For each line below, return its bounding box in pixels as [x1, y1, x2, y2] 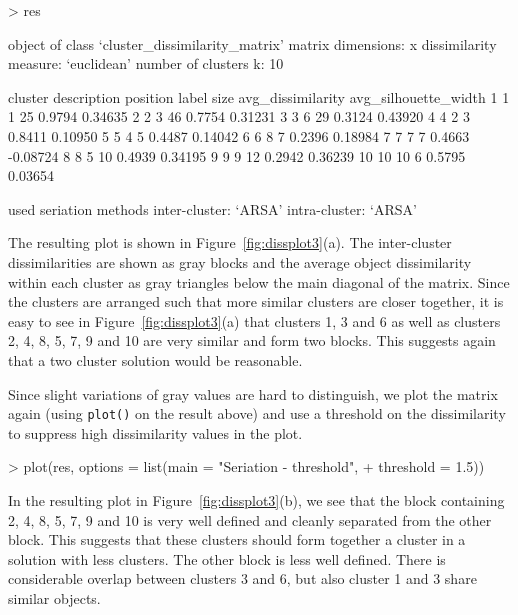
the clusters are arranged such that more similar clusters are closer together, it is [8, 291, 504, 312]
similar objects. [8, 587, 101, 608]
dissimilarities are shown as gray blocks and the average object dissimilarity [8, 251, 472, 272]
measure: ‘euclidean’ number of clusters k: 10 [8, 53, 284, 74]
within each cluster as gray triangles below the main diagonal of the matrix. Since [8, 271, 510, 292]
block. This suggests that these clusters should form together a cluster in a [8, 529, 466, 550]
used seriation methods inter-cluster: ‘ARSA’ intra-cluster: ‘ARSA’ [8, 198, 417, 219]
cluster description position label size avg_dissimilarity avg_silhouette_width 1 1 [8, 86, 510, 107]
